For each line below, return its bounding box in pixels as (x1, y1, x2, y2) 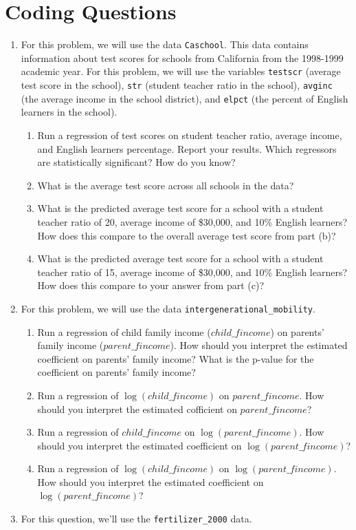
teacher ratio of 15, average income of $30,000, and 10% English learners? (37, 264, 348, 279)
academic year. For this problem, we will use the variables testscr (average (21, 64, 341, 78)
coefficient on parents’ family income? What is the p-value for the (37, 351, 314, 365)
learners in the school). (21, 105, 118, 119)
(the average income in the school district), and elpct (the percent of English (21, 91, 348, 105)
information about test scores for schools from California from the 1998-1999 (21, 50, 344, 65)
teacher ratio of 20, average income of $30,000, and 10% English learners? (37, 214, 348, 229)
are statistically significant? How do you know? (37, 155, 236, 169)
